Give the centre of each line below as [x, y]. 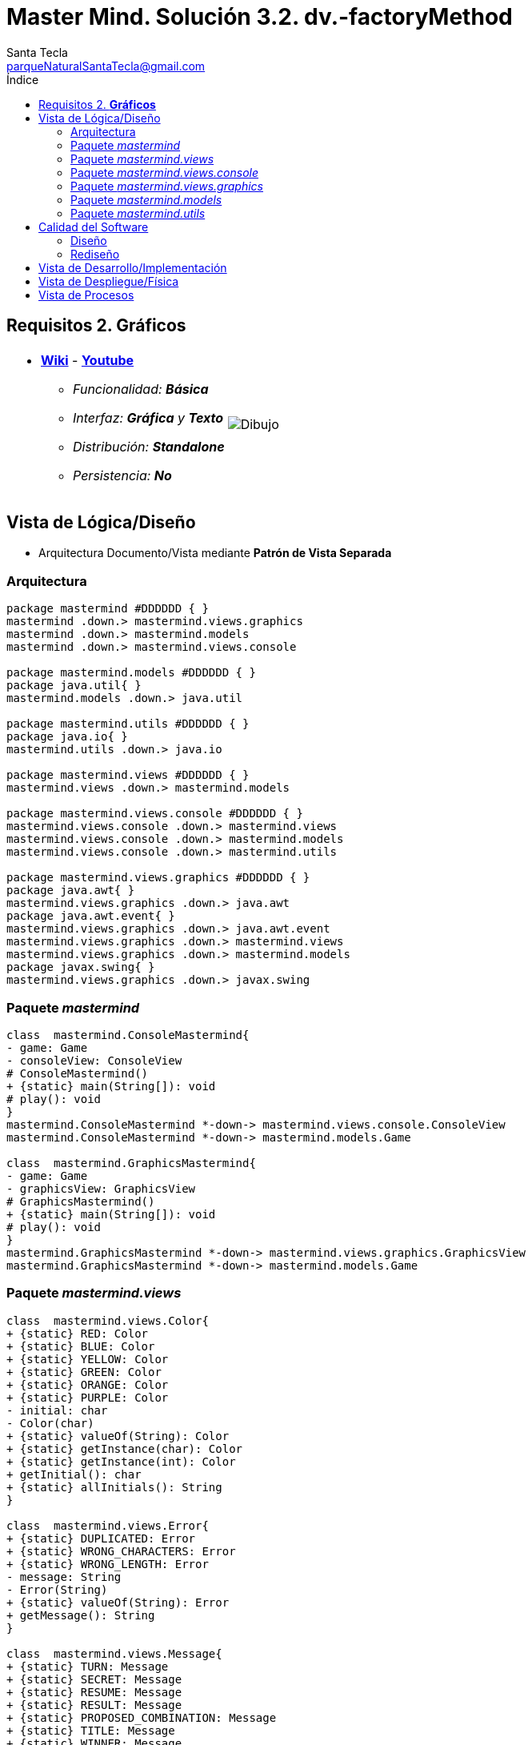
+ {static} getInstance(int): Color [121, 1461]
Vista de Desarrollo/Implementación [133, 267]
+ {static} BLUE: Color [81, 1346]
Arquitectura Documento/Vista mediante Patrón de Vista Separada [215, 553]
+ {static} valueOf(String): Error [118, 1602]
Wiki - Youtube [88, 360]
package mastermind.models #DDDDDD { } [131, 673]
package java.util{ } [74, 686]
